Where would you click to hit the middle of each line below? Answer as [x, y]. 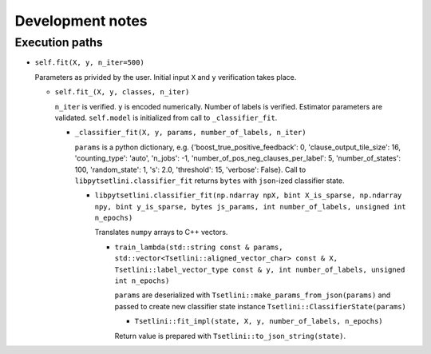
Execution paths [59, 42]
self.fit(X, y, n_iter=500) [90, 63]
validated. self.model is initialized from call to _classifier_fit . [166, 117]
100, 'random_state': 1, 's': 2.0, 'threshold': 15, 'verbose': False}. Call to [190, 169]
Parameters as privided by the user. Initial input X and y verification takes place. [166, 77]
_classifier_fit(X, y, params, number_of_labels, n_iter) [190, 133]
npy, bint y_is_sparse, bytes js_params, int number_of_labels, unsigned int [250, 207]
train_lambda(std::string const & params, [199, 247]
